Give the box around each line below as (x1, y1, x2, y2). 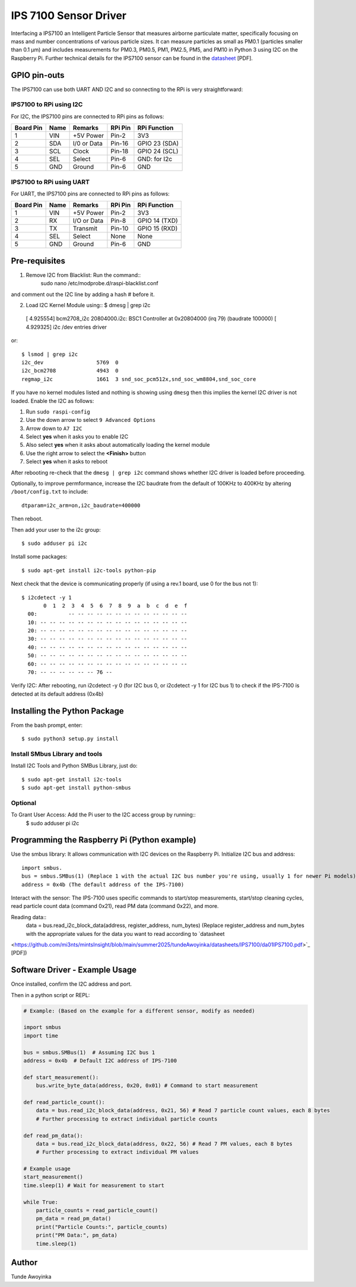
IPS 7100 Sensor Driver (11, 9, 127, 22)
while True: (23, 1198, 59, 1206)
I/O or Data (72, 217, 104, 225)
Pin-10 (110, 225, 129, 233)
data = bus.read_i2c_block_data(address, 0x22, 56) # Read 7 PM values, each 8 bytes (36, 1140, 293, 1147)
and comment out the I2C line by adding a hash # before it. (11, 291, 155, 298)
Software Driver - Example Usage (11, 965, 137, 975)
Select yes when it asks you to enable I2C (26, 433, 129, 440)
